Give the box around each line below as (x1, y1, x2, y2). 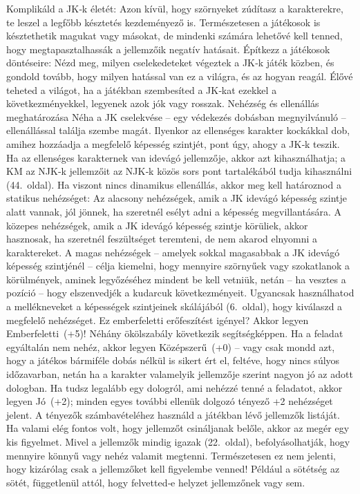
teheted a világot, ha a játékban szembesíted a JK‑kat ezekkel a (6, 82, 277, 97)
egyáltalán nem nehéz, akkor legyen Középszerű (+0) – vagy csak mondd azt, (6, 339, 335, 354)
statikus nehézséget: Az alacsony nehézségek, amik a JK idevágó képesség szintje (6, 191, 348, 205)
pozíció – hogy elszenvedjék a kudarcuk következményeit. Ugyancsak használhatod (6, 285, 354, 300)
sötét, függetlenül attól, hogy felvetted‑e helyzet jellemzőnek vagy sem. (6, 475, 305, 489)
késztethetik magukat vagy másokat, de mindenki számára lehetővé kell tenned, (6, 28, 343, 43)
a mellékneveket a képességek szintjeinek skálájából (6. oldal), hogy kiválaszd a (6, 299, 343, 314)
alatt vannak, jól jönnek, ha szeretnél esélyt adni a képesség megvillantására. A (6, 204, 341, 218)
